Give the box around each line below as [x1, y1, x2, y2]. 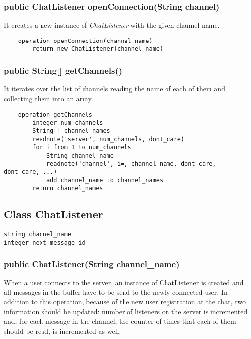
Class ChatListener [4, 207, 103, 222]
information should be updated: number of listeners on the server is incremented [4, 306, 248, 316]
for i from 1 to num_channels [32, 144, 131, 151]
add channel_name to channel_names [46, 176, 164, 184]
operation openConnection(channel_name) [18, 37, 153, 44]
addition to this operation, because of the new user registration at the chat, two [4, 297, 246, 307]
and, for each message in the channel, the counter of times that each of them [4, 316, 236, 326]
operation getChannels [18, 111, 92, 118]
